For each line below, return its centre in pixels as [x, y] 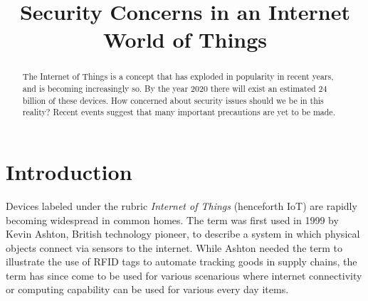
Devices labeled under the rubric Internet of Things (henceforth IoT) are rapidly [182, 205]
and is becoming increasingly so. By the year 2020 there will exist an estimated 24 [175, 89]
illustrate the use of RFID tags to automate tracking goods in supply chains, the [182, 262]
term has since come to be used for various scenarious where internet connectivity [184, 275]
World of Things [185, 39]
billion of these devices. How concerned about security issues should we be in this [173, 100]
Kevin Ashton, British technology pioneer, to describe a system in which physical [183, 234]
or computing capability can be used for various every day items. [147, 289]
